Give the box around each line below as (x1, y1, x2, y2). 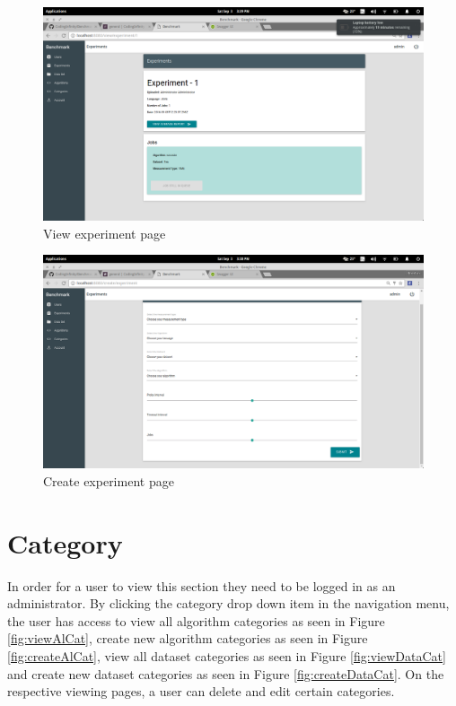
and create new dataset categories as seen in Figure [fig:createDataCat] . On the (7, 664, 444, 683)
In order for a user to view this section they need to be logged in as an (7, 576, 396, 595)
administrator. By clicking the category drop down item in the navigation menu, (7, 594, 450, 613)
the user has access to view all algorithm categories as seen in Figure (7, 611, 385, 630)
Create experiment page (43, 471, 174, 490)
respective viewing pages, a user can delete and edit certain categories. (7, 682, 395, 701)
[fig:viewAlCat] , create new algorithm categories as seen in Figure (7, 629, 368, 648)
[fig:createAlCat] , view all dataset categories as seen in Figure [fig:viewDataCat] (7, 647, 446, 666)
